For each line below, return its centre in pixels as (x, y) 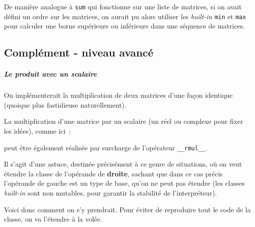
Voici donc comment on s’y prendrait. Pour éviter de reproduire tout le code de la (127, 209)
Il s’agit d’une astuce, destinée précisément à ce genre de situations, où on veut (123, 164)
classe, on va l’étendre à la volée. (53, 219)
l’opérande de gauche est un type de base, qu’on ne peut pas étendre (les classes (125, 183)
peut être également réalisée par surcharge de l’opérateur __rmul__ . (106, 147)
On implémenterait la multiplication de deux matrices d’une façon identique (118, 95)
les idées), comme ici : (38, 131)
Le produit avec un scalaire (51, 74)
